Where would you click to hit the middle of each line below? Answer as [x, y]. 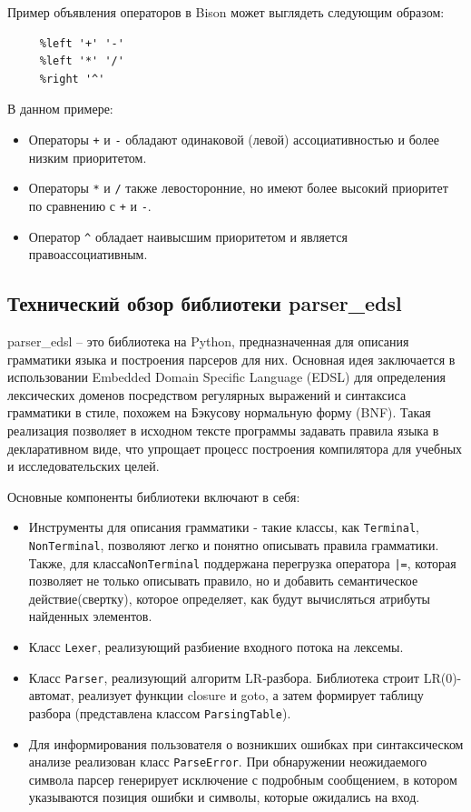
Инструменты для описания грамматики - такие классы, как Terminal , [224, 527]
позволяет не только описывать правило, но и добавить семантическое [223, 581]
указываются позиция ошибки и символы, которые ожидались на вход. [224, 797]
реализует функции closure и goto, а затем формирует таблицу [251, 695]
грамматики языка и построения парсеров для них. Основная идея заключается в [231, 359]
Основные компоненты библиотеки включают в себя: [154, 496]
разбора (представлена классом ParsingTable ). [160, 712]
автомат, [51, 695]
